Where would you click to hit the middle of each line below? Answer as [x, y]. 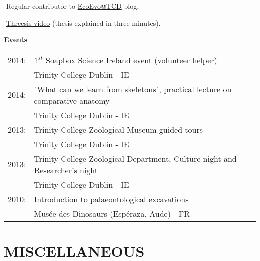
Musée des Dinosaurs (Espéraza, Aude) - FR [112, 213]
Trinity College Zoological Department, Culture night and [135, 158]
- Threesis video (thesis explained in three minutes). [82, 23]
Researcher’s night [66, 170]
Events [16, 40]
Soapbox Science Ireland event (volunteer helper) [131, 60]
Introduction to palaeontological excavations [111, 199]
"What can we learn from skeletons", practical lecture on [133, 89]
